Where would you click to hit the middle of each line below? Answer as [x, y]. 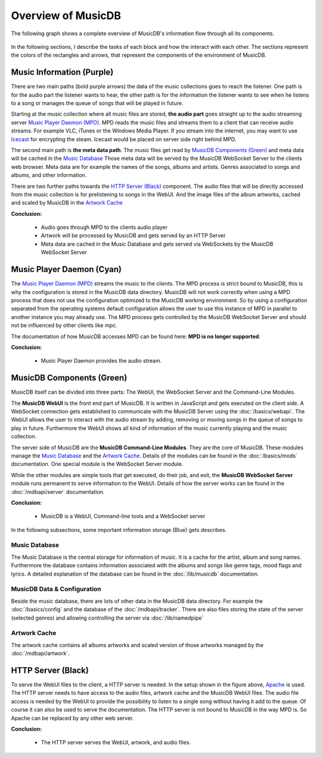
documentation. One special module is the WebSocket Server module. [97, 464]
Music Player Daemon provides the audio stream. [101, 361]
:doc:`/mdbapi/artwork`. [40, 654]
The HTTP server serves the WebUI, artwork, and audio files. [116, 742]
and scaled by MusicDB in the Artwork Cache [67, 203]
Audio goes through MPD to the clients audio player [104, 227]
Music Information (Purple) [62, 72]
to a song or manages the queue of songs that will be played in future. [97, 103]
